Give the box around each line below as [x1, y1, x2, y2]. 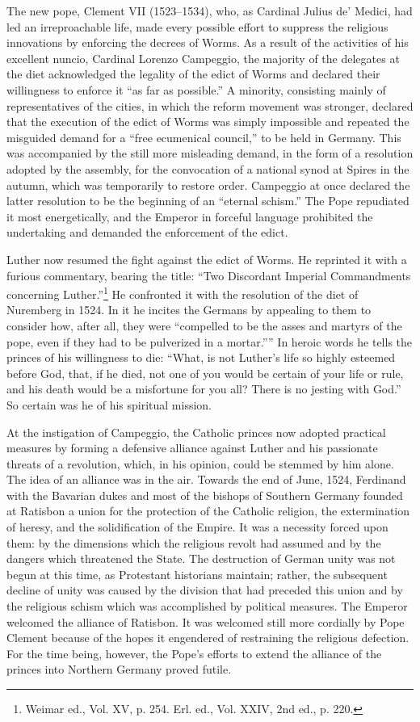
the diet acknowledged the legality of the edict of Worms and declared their [6, 65, 380, 82]
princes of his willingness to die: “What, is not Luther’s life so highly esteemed [6, 349, 396, 366]
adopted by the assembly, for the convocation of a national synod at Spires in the [6, 160, 409, 177]
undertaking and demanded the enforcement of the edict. [6, 224, 288, 241]
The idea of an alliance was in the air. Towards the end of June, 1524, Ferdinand [6, 471, 406, 488]
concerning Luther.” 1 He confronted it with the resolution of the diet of [6, 283, 359, 302]
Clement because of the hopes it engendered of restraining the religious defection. [6, 629, 409, 646]
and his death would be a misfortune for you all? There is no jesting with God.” [6, 380, 401, 397]
